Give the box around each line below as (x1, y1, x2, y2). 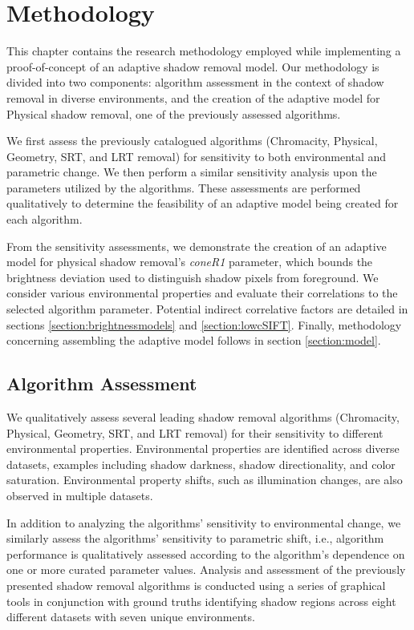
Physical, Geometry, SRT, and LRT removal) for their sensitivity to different (6, 424, 384, 441)
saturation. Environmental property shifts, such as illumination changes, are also (6, 471, 403, 488)
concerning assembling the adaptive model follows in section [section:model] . (6, 332, 381, 349)
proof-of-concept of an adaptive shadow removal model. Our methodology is (6, 58, 379, 75)
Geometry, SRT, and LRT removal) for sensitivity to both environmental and (6, 147, 387, 164)
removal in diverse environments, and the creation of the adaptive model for (6, 89, 380, 106)
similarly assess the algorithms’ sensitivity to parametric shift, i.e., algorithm (6, 530, 384, 547)
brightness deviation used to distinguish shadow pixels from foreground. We (6, 269, 379, 285)
